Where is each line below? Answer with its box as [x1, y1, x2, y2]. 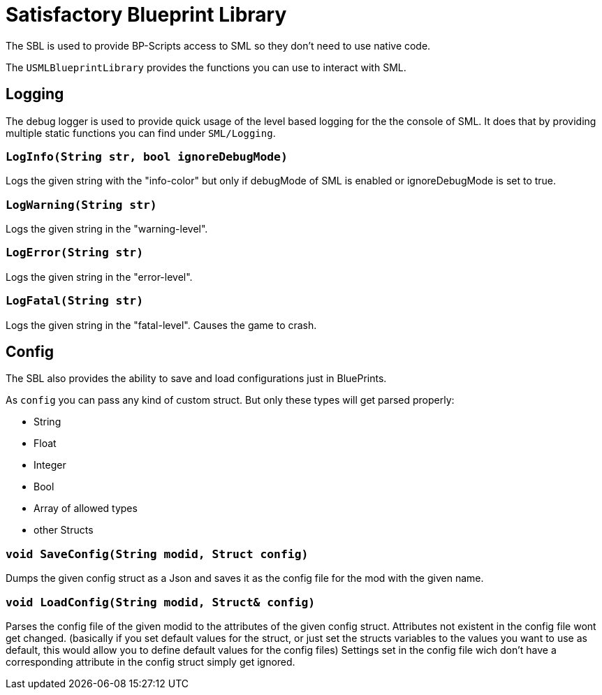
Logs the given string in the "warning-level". [6, 223, 208, 235]
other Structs [34, 524, 94, 536]
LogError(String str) [6, 246, 143, 260]
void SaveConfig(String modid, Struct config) [6, 547, 309, 561]
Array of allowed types [34, 502, 138, 515]
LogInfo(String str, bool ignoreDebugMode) [6, 149, 288, 163]
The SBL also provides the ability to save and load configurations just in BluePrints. [6, 372, 387, 385]
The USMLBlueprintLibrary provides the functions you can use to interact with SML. [6, 61, 406, 73]
